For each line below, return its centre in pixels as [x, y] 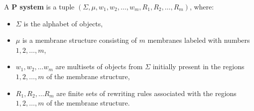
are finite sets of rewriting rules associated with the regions [146, 93]
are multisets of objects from [99, 66]
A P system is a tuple [39, 6]
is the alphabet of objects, [63, 23]
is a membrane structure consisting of [79, 40]
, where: [202, 6]
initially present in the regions [198, 66]
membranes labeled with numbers [199, 40]
